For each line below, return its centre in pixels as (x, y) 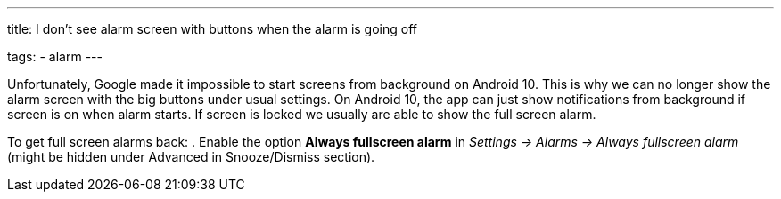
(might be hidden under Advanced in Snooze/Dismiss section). (191, 157)
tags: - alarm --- (55, 56)
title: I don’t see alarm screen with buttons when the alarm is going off (212, 29)
